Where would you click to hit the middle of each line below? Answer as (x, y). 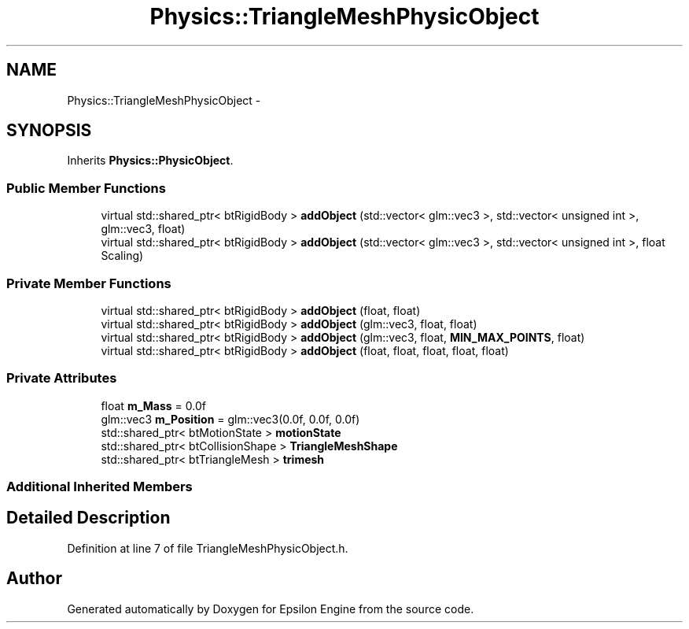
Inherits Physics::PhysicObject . (150, 161)
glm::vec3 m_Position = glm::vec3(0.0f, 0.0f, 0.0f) (230, 419)
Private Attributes (62, 378)
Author (34, 579)
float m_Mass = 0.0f (153, 405)
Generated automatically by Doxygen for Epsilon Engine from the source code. (271, 609)
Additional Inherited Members (99, 487)
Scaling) (122, 256)
